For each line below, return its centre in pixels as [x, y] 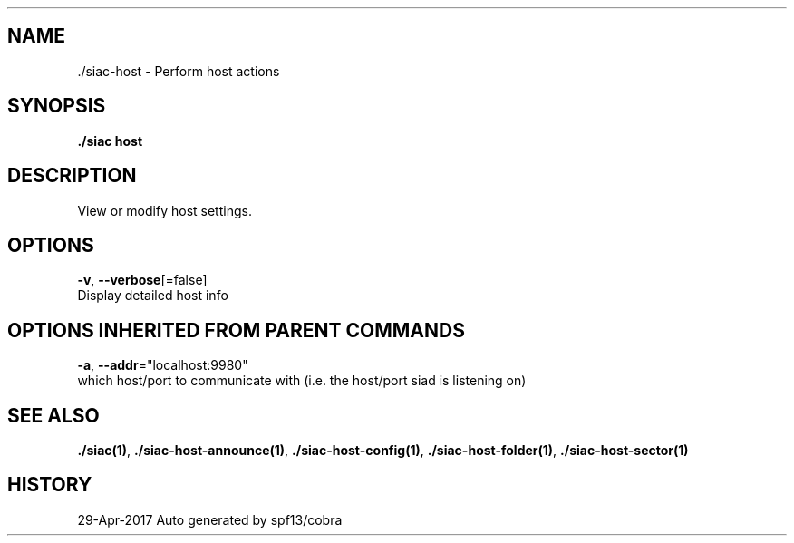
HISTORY [50, 485]
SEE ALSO [53, 415]
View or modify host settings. [165, 210]
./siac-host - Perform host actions [179, 71]
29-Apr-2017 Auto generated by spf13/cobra [210, 519]
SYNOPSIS [57, 106]
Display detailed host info [153, 296]
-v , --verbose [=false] [142, 280]
